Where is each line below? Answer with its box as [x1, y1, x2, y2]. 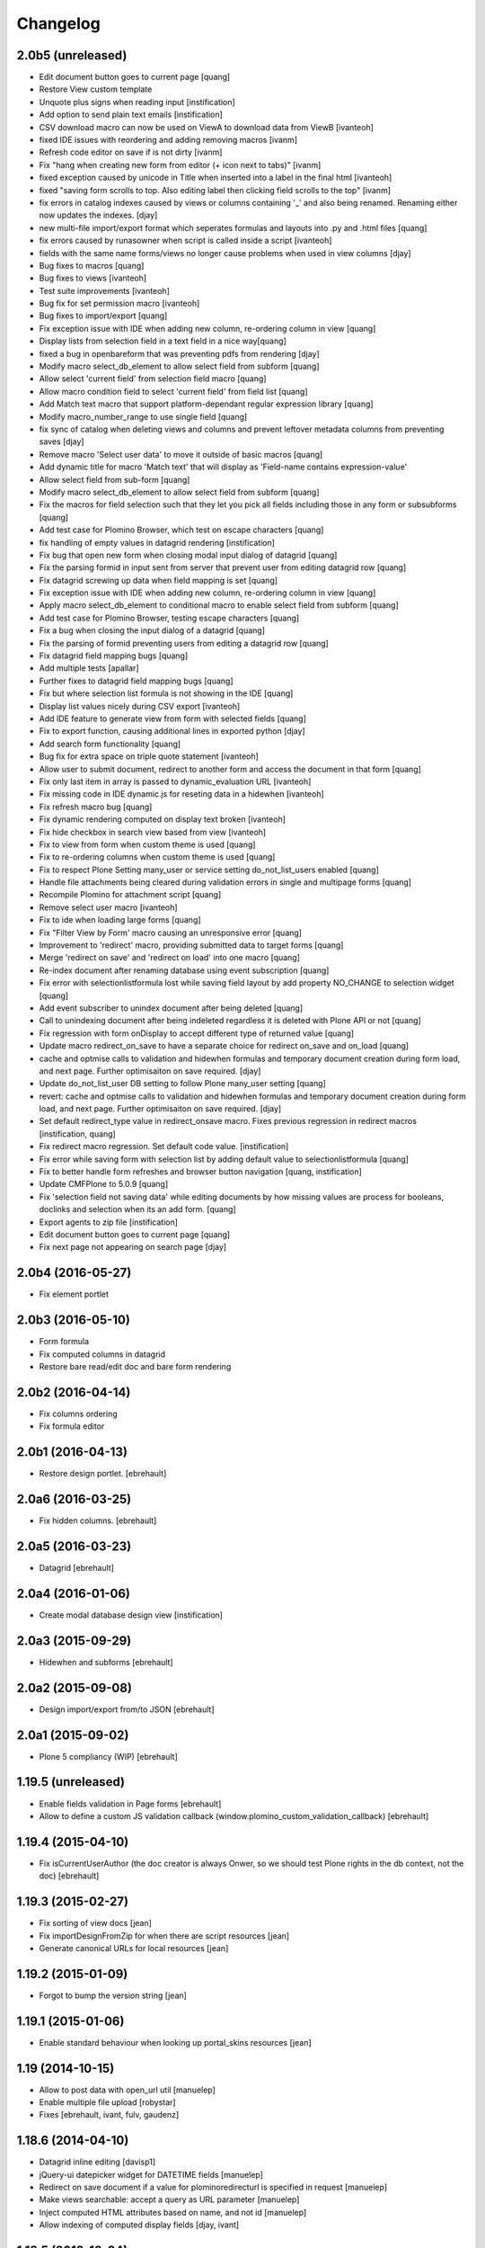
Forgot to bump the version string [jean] [39, 1990, 188, 2001]
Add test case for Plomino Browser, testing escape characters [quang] [39, 612, 300, 623]
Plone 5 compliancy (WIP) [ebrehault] [39, 1751, 179, 1762]
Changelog [16, 13, 101, 33]
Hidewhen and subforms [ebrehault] [39, 1656, 174, 1667]
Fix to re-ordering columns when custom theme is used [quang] [39, 852, 276, 862]
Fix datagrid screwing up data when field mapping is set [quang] [39, 575, 278, 585]
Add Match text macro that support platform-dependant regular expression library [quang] [39, 398, 374, 409]
